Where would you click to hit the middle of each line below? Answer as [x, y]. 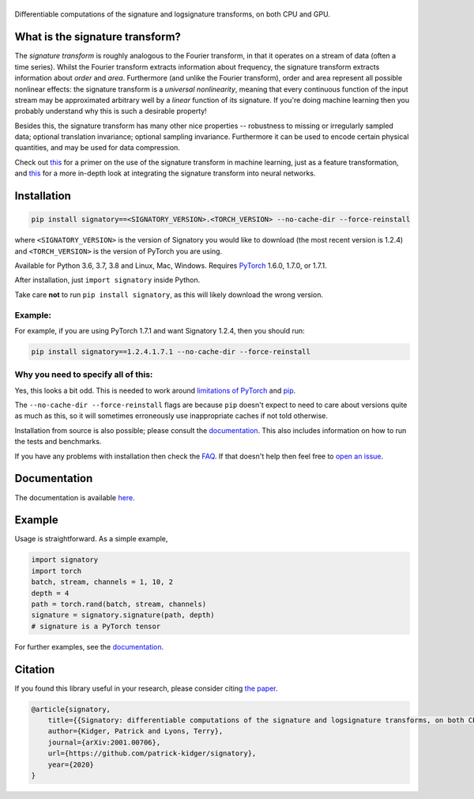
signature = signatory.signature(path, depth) [123, 615]
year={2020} [71, 764]
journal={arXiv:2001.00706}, [104, 742]
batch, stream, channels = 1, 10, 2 [102, 582]
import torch [56, 571]
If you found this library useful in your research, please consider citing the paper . [146, 688]
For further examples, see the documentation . [89, 646]
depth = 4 [50, 593]
